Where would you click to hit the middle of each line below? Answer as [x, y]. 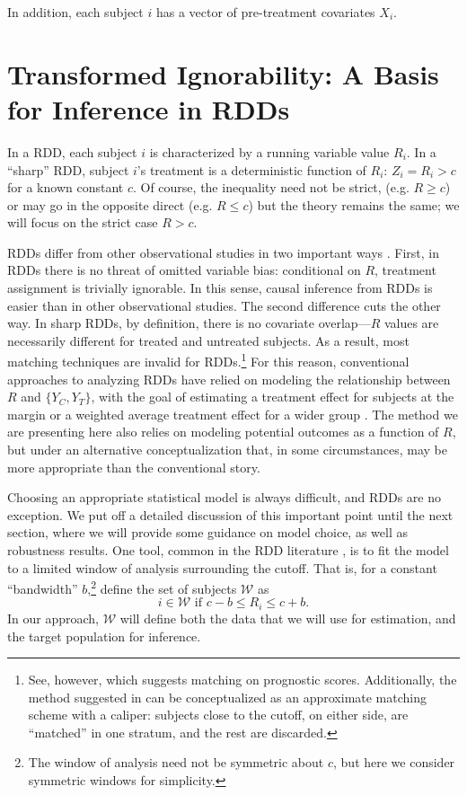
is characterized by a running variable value [269, 151]
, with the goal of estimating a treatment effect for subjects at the [273, 397]
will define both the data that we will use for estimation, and [288, 618]
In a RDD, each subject [72, 151]
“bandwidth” [43, 588]
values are [411, 323]
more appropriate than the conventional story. [134, 467]
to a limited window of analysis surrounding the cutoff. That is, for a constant [222, 567]
